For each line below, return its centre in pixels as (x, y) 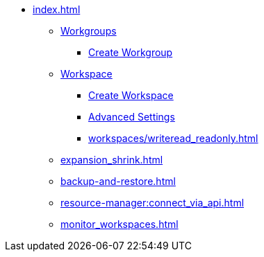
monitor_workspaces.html (119, 224)
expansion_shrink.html (112, 160)
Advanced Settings (132, 117)
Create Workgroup (131, 52)
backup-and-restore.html (118, 181)
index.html (57, 9)
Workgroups (89, 31)
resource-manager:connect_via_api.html (152, 203)
